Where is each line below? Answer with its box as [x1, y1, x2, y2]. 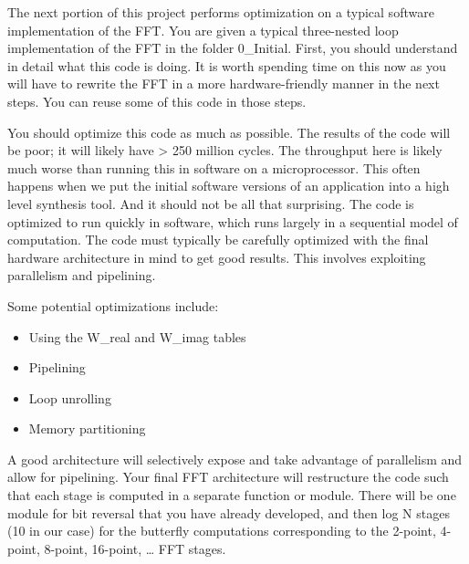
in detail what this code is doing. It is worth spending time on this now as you [7, 56, 446, 75]
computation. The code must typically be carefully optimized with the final [7, 230, 429, 249]
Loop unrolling [28, 388, 111, 407]
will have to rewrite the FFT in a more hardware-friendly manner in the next [7, 74, 440, 93]
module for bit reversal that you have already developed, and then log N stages [7, 503, 450, 522]
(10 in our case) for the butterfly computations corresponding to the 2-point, [7, 521, 436, 540]
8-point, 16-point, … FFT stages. [44, 538, 226, 558]
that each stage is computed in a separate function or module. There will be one [7, 486, 456, 505]
